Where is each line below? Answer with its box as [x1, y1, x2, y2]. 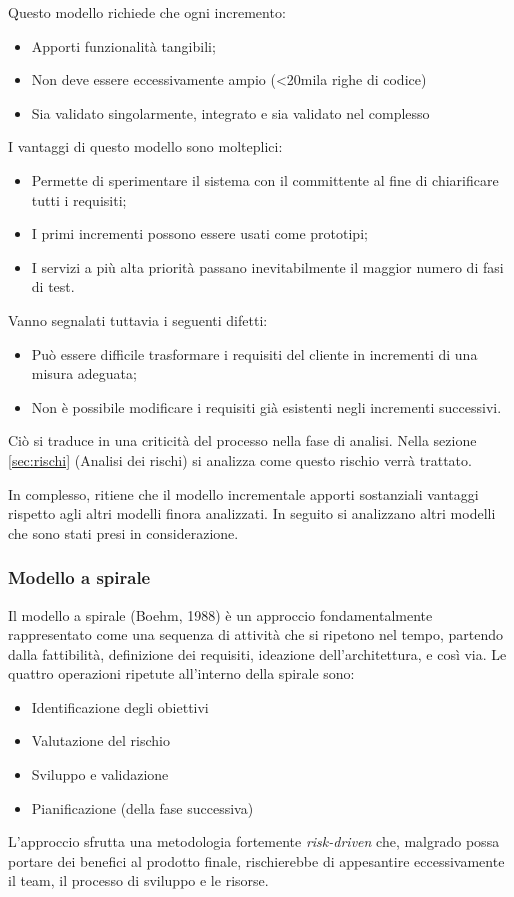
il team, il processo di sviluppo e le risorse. [8, 870, 269, 891]
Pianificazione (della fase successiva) [31, 797, 254, 818]
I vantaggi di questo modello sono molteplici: [8, 136, 283, 157]
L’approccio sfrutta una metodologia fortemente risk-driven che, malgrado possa [8, 831, 500, 852]
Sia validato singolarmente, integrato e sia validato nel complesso [31, 102, 430, 123]
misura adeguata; [31, 363, 137, 384]
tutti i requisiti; [31, 189, 127, 210]
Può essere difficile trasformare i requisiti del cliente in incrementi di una [31, 343, 478, 364]
